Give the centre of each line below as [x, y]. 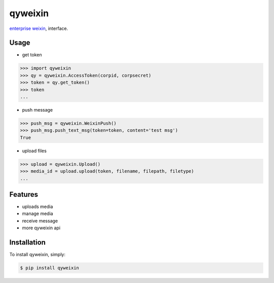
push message [38, 110]
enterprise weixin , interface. [39, 28]
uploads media [38, 206]
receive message [40, 221]
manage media [38, 214]
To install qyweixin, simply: [38, 255]
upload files [34, 151]
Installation [27, 242]
